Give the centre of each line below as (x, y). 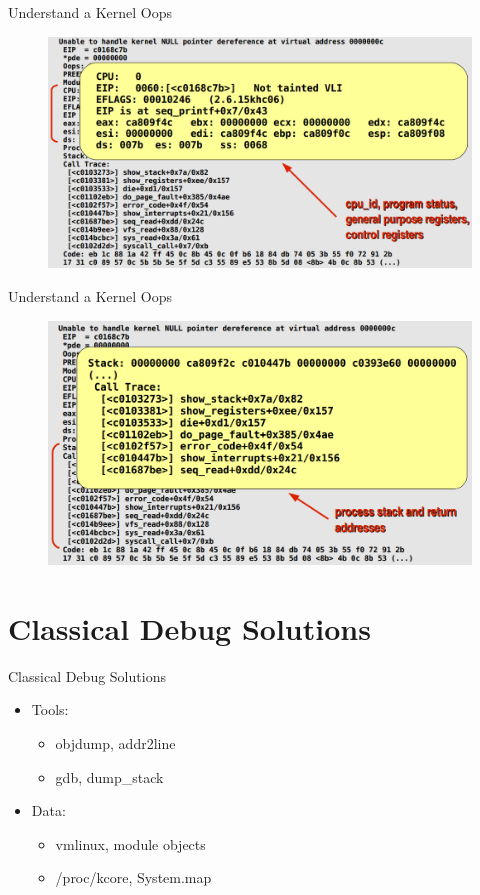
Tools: (50, 709)
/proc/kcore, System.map (133, 877)
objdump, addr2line (115, 742)
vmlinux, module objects (130, 843)
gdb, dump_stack (109, 776)
